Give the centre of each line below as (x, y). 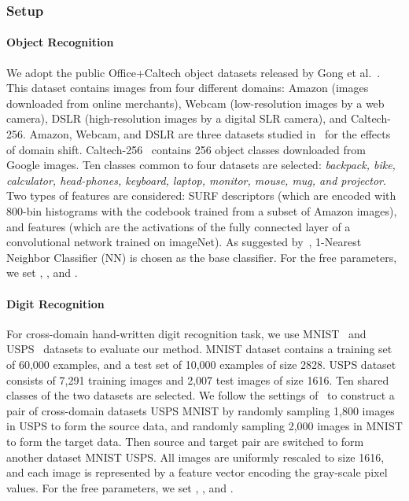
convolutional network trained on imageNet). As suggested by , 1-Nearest (184, 242)
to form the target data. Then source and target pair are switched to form (185, 441)
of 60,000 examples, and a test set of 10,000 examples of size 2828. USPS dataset (201, 364)
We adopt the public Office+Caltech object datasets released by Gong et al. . (193, 72)
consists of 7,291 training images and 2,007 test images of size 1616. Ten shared (198, 379)
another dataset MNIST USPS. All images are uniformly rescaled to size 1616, (195, 457)
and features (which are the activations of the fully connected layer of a (179, 226)
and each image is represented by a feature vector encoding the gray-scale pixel (197, 472)
